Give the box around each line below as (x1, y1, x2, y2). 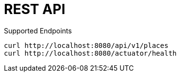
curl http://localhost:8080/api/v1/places (4, 41, 169, 49)
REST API (4, 1, 65, 17)
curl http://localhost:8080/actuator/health (4, 49, 177, 57)
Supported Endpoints (4, 26, 72, 35)
